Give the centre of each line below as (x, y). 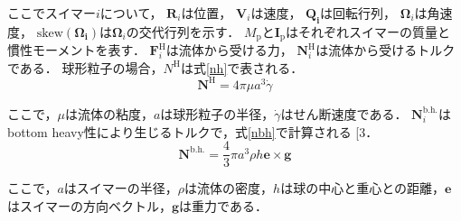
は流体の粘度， (109, 113)
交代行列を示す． (189, 31)
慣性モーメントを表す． (76, 50)
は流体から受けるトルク (386, 50)
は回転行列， (358, 13)
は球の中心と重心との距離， (363, 188)
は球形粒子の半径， (217, 113)
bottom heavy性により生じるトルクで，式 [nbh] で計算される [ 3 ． (193, 131)
